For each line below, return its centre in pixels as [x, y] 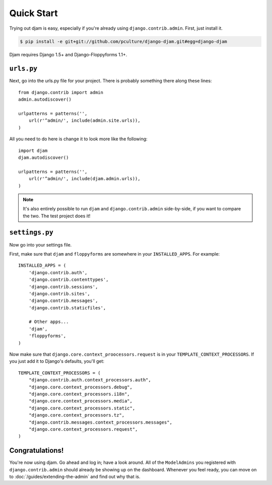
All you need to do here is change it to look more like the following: [79, 139]
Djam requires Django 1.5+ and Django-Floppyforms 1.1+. [68, 54]
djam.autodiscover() [44, 157]
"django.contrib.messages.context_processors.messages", [100, 422]
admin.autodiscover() [45, 100]
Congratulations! [37, 451]
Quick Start [33, 13]
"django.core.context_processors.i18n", [79, 394]
